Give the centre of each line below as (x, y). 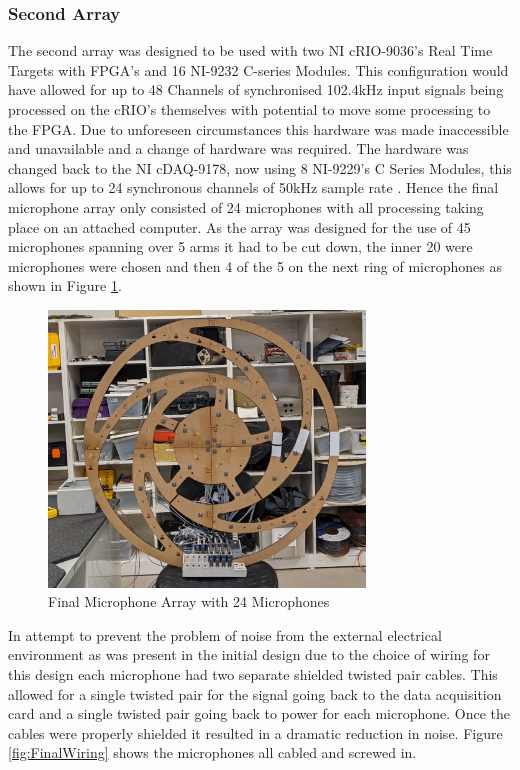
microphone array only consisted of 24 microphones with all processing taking (246, 206)
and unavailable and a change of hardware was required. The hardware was (238, 148)
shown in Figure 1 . (65, 285)
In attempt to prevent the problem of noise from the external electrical (225, 634)
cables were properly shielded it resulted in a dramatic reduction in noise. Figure (255, 732)
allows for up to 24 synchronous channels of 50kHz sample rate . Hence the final (253, 187)
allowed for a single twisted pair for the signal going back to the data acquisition (255, 693)
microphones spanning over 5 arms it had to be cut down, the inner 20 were (240, 246)
